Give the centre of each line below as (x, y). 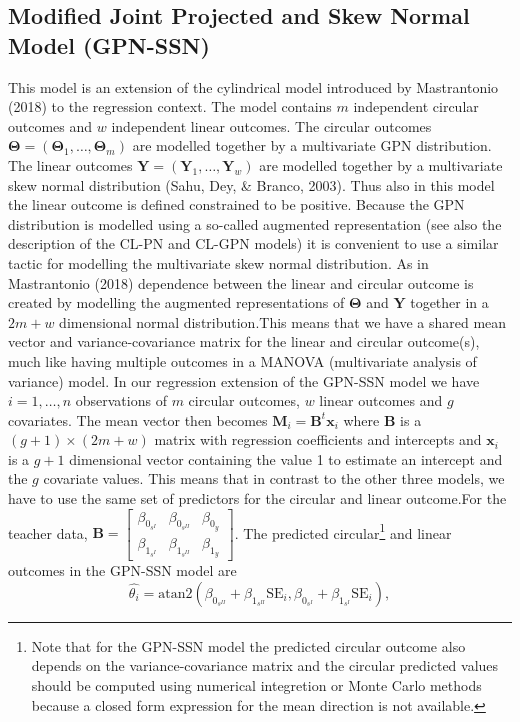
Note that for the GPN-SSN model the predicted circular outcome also (248, 645)
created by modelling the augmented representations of (176, 302)
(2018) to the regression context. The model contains (170, 106)
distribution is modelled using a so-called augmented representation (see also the (255, 223)
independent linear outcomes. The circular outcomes (271, 125)
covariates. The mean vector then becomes (138, 419)
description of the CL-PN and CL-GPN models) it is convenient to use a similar (253, 243)
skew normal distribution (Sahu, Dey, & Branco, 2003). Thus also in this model (251, 184)
